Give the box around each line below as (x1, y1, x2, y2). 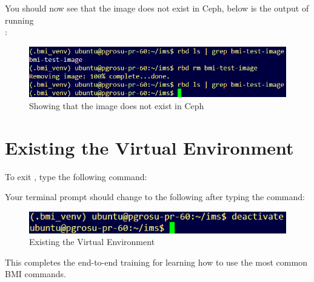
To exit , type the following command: (5, 170, 147, 183)
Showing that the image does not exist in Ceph (29, 99, 204, 112)
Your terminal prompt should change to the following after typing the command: (5, 190, 305, 203)
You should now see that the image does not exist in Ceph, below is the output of (5, 2, 309, 14)
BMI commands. (5, 267, 66, 280)
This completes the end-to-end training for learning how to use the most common (5, 255, 307, 268)
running (5, 13, 34, 26)
